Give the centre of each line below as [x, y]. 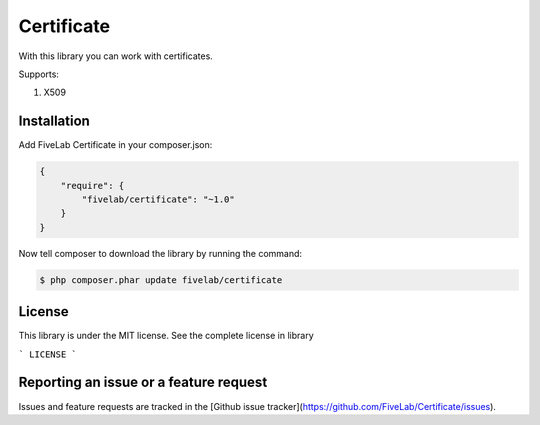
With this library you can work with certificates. [116, 56]
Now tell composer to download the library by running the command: [160, 253]
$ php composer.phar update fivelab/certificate [161, 279]
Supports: [39, 74]
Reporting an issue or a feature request [143, 382]
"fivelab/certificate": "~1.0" [158, 199]
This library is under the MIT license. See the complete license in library [166, 336]
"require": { [92, 185]
